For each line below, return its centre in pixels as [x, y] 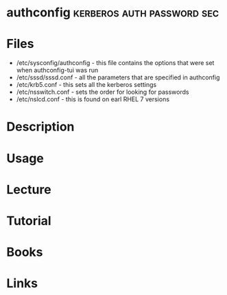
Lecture [29, 189]
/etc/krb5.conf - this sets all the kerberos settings [86, 85]
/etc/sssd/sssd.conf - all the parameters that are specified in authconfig [118, 77]
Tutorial [29, 221]
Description [40, 127]
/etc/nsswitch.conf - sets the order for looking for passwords [103, 92]
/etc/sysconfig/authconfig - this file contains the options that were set [115, 63]
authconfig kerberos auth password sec [113, 13]
